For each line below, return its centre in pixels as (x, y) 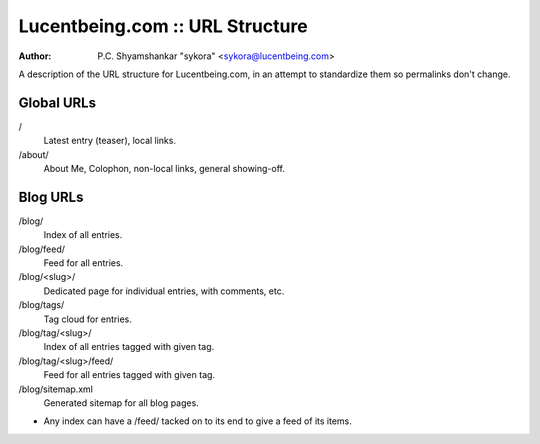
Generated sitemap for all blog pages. (121, 403)
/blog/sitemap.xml (56, 389)
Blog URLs (51, 196)
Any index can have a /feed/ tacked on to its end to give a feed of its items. (197, 421)
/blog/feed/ (41, 249)
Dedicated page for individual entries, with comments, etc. (164, 291)
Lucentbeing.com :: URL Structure (163, 26)
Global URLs (57, 102)
